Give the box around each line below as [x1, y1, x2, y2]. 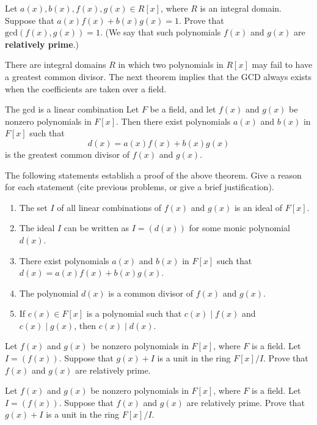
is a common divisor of [108, 286, 193, 299]
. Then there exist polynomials [116, 114, 231, 127]
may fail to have [252, 58, 313, 71]
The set [19, 201, 48, 213]
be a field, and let [150, 103, 216, 116]
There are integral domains [5, 58, 106, 71]
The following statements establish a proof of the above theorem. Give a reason [5, 168, 302, 181]
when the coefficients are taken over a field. [5, 82, 167, 95]
